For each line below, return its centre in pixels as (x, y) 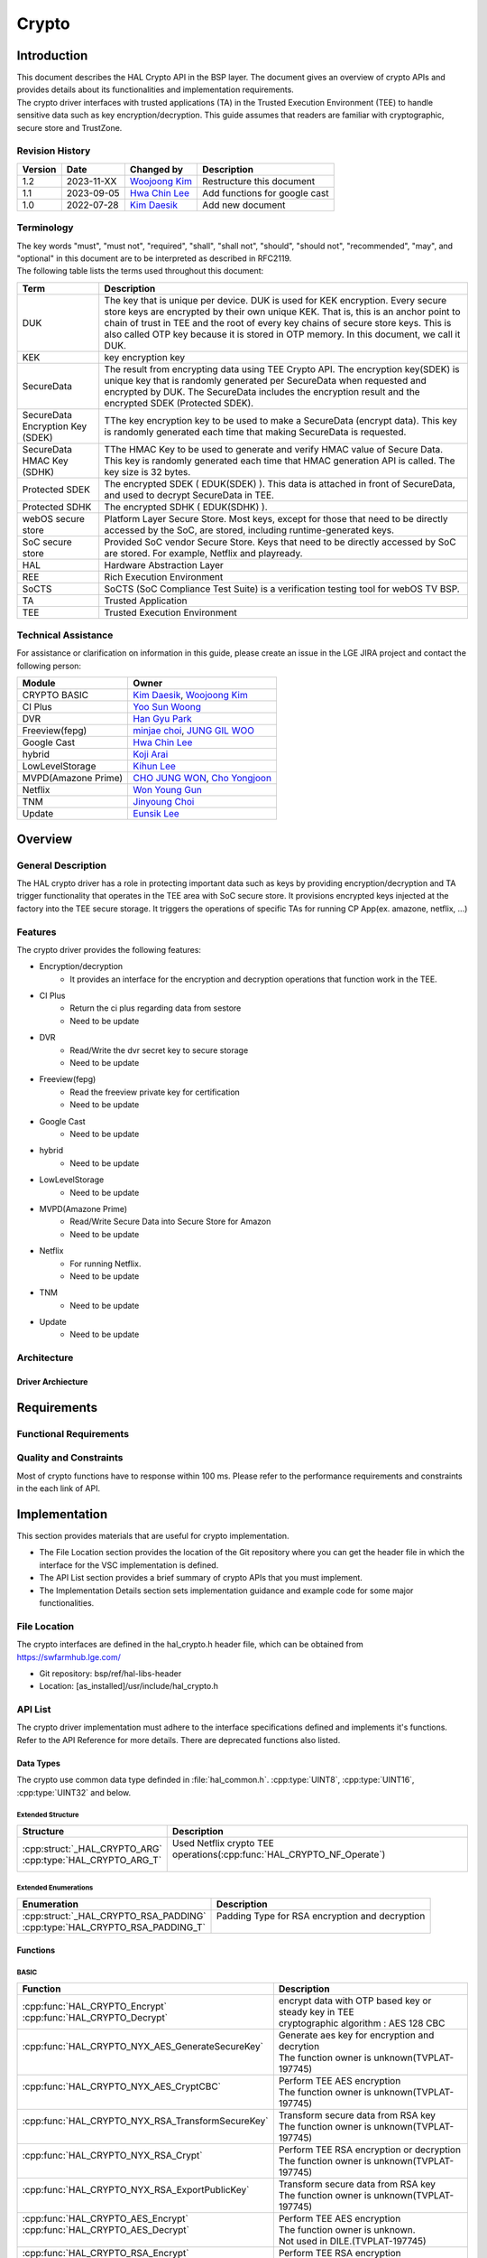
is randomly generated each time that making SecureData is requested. (255, 432)
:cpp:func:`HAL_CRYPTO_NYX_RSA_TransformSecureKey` (145, 2121)
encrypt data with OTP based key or (355, 2001)
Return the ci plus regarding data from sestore (156, 1008)
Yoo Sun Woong (167, 707)
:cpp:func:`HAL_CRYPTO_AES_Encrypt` (105, 2218)
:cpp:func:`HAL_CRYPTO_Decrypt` (95, 2017)
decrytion (299, 2046)
